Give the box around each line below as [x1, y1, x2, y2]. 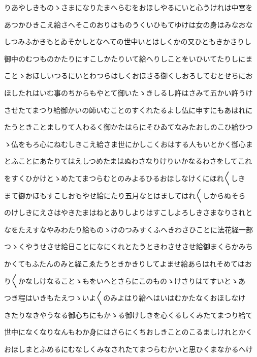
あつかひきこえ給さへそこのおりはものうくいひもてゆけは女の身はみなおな [4, 19, 253, 29]
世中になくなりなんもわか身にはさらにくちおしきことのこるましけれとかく [4, 326, 253, 337]
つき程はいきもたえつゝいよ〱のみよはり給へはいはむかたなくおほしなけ [4, 292, 246, 303]
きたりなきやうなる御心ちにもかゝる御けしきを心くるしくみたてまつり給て [4, 309, 253, 320]
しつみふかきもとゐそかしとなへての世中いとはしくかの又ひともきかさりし [4, 36, 252, 47]
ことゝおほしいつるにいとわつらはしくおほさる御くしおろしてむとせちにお [4, 70, 253, 81]
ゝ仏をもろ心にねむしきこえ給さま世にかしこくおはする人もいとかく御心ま [4, 138, 253, 149]
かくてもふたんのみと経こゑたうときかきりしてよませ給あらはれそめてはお [4, 258, 252, 269]
